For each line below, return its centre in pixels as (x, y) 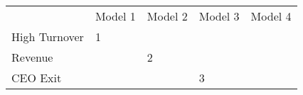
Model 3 (219, 16)
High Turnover (48, 37)
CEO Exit (37, 78)
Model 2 (167, 16)
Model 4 (271, 16)
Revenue (32, 57)
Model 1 (115, 16)
